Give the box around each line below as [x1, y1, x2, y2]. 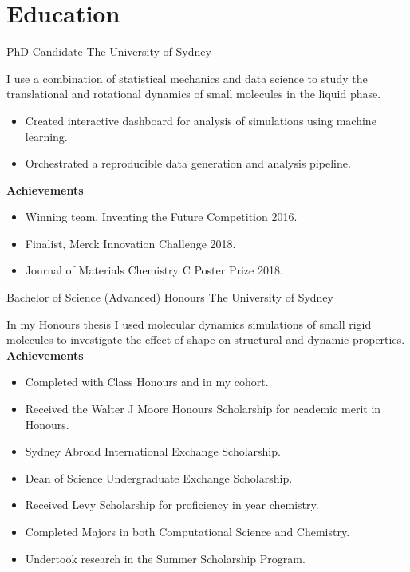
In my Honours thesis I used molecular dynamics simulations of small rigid [6, 315, 372, 332]
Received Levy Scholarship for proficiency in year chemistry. [25, 496, 319, 513]
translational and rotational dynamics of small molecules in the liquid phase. [6, 85, 381, 102]
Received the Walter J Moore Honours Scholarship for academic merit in [25, 400, 381, 417]
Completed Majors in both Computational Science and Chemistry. [25, 523, 350, 539]
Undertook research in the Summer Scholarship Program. [25, 550, 306, 566]
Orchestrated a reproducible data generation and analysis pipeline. [25, 155, 351, 172]
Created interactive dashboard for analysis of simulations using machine [25, 112, 376, 128]
